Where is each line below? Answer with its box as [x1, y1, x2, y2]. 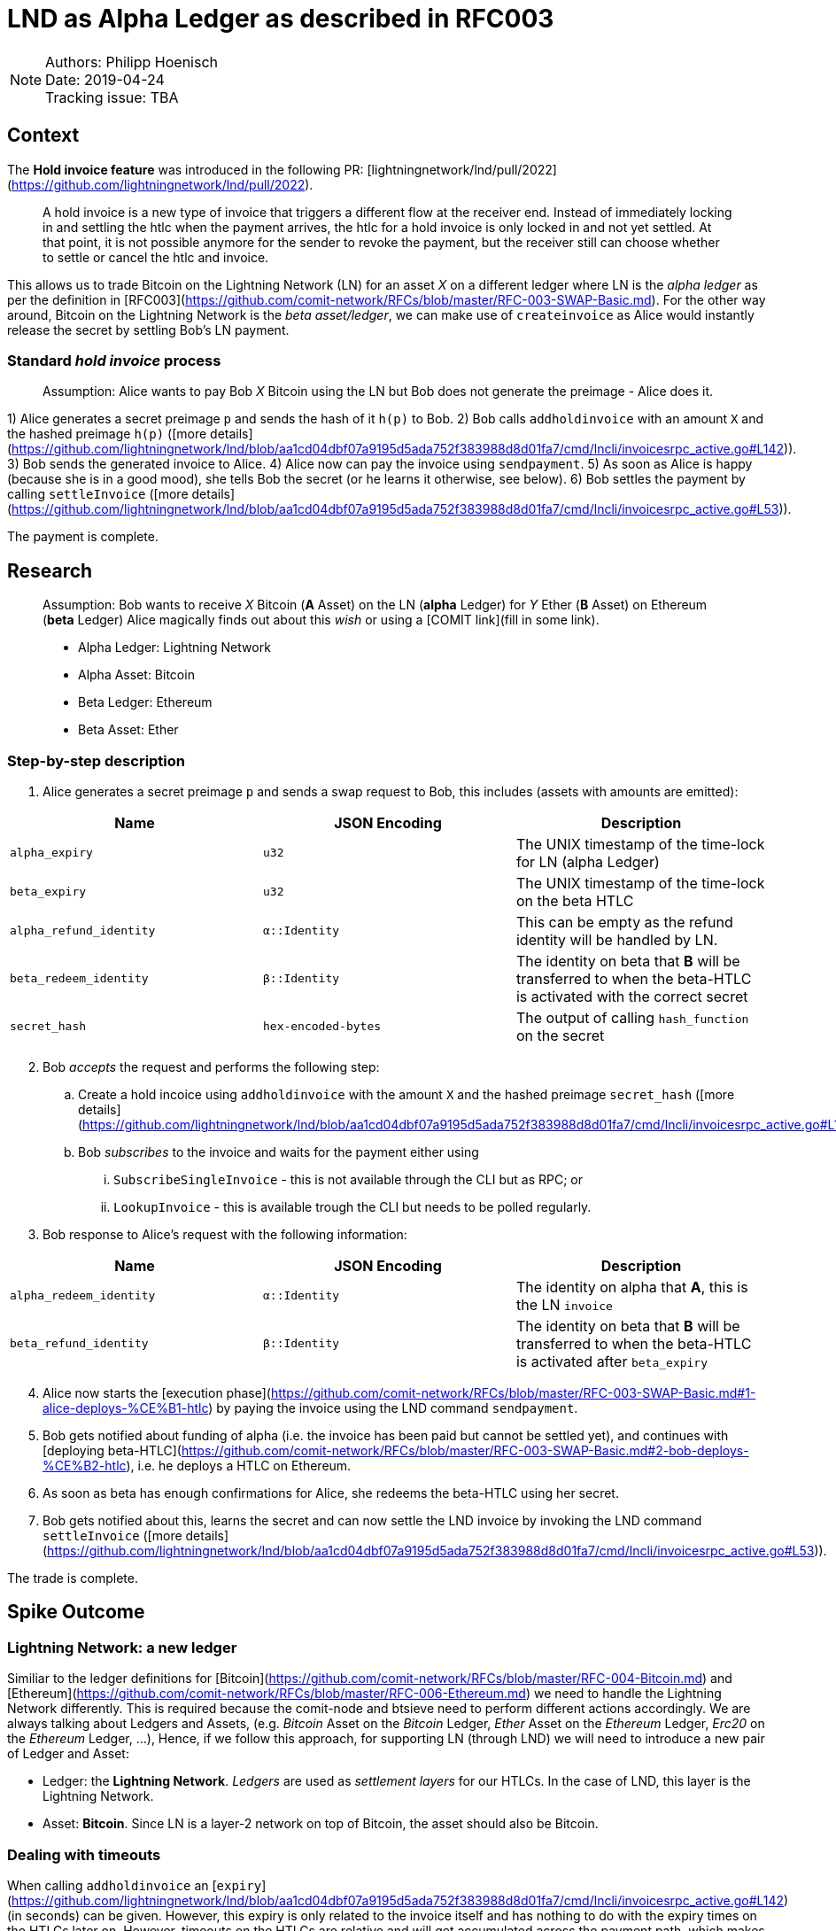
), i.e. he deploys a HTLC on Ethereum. [126, 1457, 352, 1473]
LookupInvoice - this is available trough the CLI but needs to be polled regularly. [113, 1198, 592, 1214]
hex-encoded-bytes [262, 1020, 382, 1034]
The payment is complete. [7, 529, 159, 545]
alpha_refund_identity [10, 924, 156, 938]
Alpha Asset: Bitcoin [78, 667, 195, 683]
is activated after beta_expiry [515, 1352, 708, 1370]
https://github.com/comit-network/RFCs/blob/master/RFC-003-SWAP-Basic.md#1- [270, 1384, 756, 1400]
